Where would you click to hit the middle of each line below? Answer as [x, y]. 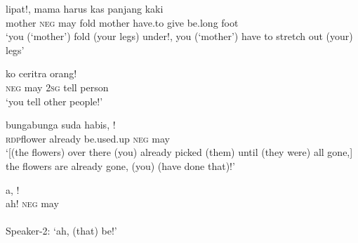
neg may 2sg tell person [57, 87]
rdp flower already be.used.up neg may [88, 138]
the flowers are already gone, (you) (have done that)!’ [120, 165]
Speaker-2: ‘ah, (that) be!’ [61, 231]
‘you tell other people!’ [54, 101]
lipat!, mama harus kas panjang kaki [85, 8]
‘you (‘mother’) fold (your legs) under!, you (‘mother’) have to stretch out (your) [179, 36]
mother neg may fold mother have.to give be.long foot [122, 22]
